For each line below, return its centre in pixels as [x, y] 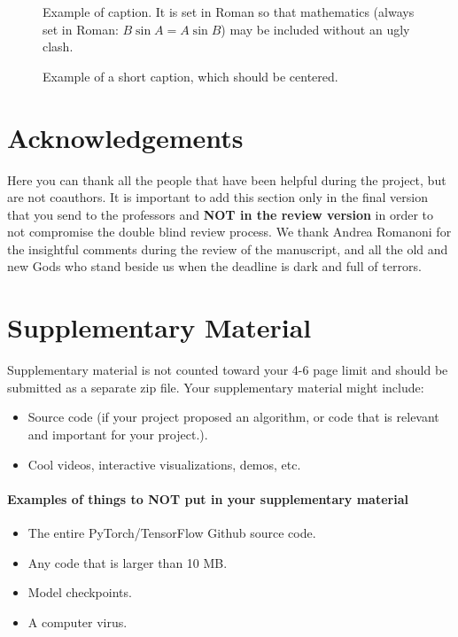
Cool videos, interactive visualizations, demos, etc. [164, 464]
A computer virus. [78, 621]
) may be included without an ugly [315, 29]
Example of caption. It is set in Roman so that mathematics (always [229, 12]
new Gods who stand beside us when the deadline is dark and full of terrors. [214, 266]
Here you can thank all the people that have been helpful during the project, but [227, 179]
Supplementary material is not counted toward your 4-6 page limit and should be [228, 370]
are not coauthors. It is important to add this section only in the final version [218, 197]
